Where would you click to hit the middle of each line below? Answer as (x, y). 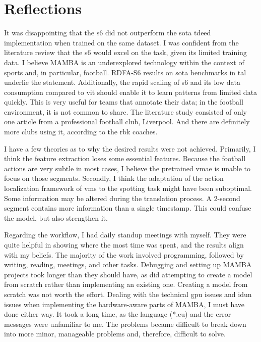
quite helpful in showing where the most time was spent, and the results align (124, 245)
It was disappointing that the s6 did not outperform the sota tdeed (108, 33)
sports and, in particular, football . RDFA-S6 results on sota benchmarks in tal (125, 72)
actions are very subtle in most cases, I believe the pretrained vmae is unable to (127, 168)
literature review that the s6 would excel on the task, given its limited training (125, 52)
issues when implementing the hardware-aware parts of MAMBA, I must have (124, 304)
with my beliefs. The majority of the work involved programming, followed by (124, 254)
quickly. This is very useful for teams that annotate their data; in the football (124, 102)
